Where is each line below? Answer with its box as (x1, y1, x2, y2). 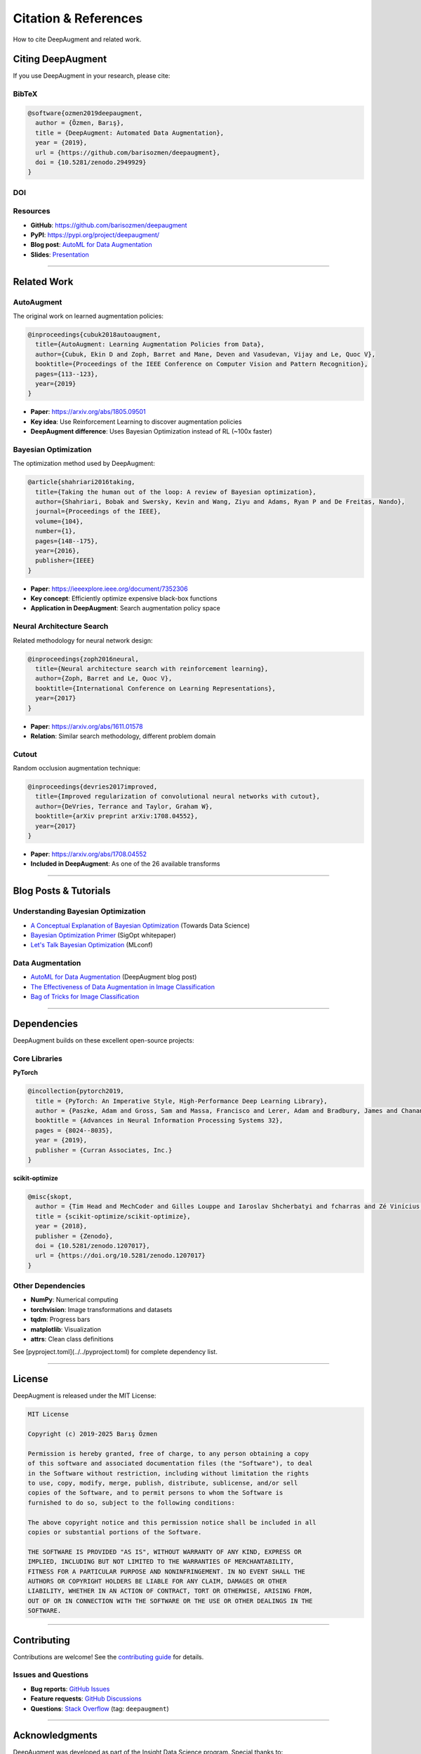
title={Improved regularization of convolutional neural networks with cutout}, (35, 793, 321, 801)
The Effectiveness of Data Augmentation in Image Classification (30, 982, 215, 991)
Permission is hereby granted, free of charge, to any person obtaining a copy (27, 1450, 309, 1457)
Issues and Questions (13, 1670, 89, 1680)
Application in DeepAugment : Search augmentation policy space (30, 604, 220, 612)
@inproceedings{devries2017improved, (27, 783, 158, 791)
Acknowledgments (13, 1729, 98, 1741)
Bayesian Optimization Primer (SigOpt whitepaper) (30, 930, 177, 939)
